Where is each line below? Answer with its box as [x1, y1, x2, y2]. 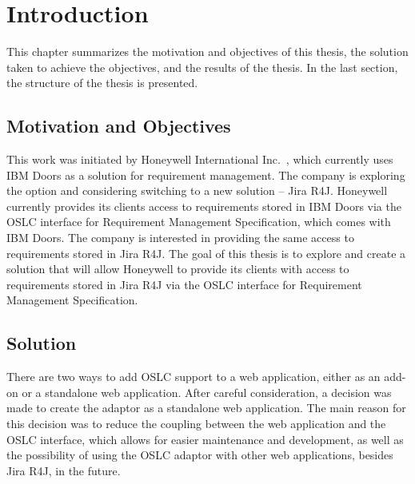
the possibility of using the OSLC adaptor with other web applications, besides [6, 446, 393, 463]
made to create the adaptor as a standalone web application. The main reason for [6, 399, 406, 416]
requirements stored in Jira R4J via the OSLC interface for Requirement [6, 276, 362, 292]
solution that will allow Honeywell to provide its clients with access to [6, 260, 349, 277]
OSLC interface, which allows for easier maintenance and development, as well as [6, 430, 404, 447]
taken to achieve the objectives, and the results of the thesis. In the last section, [6, 58, 398, 75]
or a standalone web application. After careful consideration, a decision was [22, 383, 392, 400]
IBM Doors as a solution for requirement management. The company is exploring [6, 166, 405, 183]
